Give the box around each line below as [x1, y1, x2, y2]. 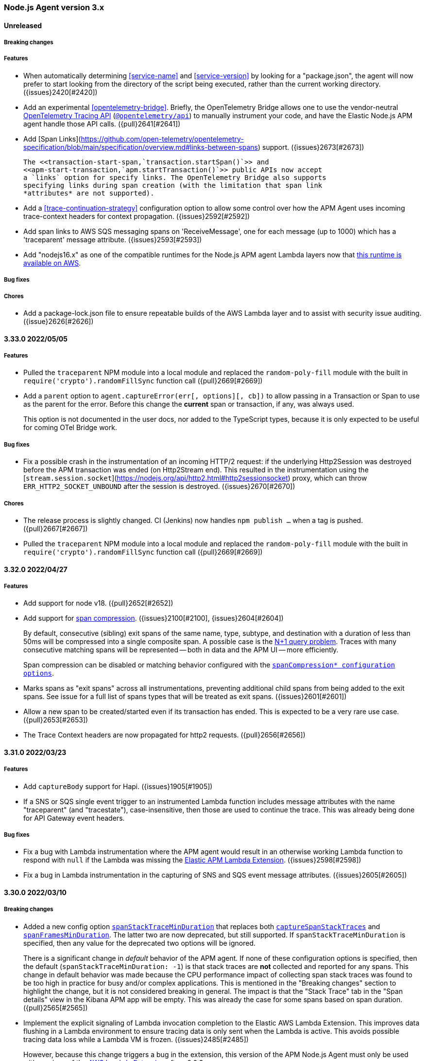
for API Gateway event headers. [23, 813, 125, 822]
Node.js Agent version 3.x [4, 2, 104, 12]
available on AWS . [23, 258, 81, 267]
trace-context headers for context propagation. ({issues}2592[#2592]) [23, 212, 250, 220]
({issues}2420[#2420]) [23, 88, 98, 96]
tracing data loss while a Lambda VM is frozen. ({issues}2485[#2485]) [23, 1035, 249, 1043]
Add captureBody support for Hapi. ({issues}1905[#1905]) [23, 782, 213, 791]
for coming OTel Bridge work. [23, 423, 117, 432]
